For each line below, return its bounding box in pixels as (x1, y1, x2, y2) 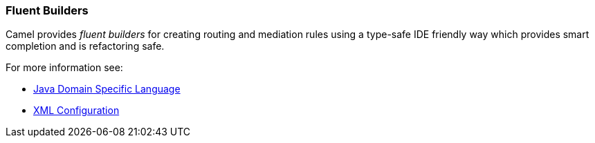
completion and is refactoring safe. (6, 40, 165, 53)
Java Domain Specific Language (33, 83, 181, 95)
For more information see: (6, 61, 123, 74)
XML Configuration (33, 104, 120, 117)
